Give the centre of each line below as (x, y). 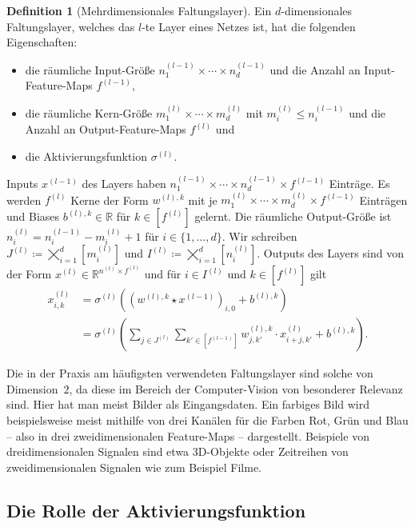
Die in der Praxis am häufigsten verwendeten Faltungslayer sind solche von (190, 373)
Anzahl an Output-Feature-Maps (106, 129)
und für (163, 274)
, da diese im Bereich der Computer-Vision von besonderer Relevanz (236, 388)
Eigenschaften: (42, 42)
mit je (203, 200)
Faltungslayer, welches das (71, 26)
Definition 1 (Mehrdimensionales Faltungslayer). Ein (139, 10)
